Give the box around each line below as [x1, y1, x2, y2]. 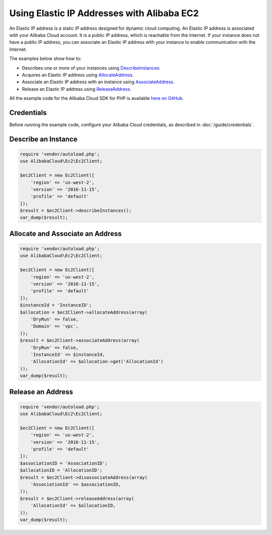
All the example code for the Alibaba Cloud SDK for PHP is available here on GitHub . [9, 95, 184, 101]
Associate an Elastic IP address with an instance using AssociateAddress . [22, 79, 175, 85]
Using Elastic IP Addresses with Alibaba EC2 [9, 8, 199, 19]
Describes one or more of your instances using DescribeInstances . [22, 65, 161, 71]
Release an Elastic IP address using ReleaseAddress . [22, 86, 131, 92]
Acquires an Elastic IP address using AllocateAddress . [22, 72, 134, 78]
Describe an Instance [9, 135, 78, 143]
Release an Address [9, 387, 73, 396]
